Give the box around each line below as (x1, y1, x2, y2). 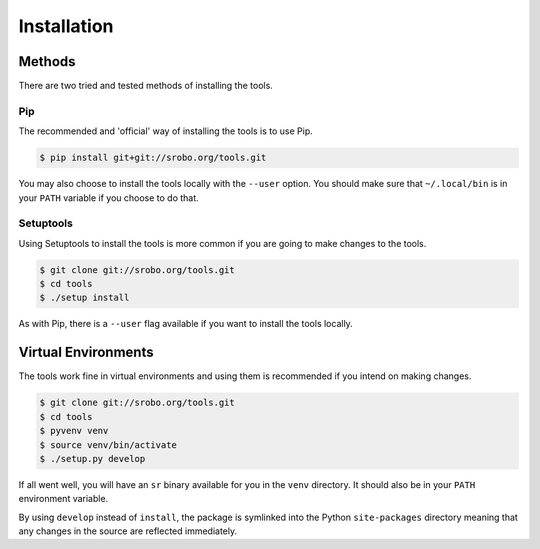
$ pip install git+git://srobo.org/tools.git (39, 152, 267, 164)
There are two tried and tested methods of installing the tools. (18, 80, 274, 92)
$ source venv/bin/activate (39, 439, 177, 450)
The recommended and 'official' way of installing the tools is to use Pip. (18, 125, 314, 137)
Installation (18, 15, 114, 37)
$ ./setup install (39, 292, 130, 304)
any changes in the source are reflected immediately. (18, 525, 238, 537)
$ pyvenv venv (39, 425, 109, 437)
